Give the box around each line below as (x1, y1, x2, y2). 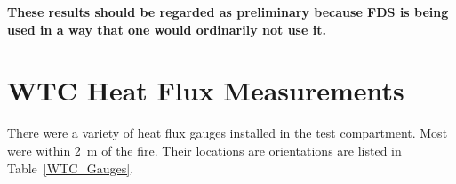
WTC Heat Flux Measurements (7, 72, 404, 108)
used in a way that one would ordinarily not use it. (7, 20, 326, 38)
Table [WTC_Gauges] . (7, 158, 134, 177)
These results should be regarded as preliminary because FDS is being (7, 3, 449, 20)
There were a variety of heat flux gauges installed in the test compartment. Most (7, 124, 448, 142)
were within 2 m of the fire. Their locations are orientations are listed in (7, 140, 402, 159)
